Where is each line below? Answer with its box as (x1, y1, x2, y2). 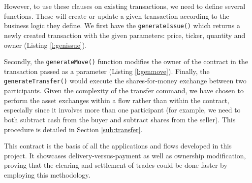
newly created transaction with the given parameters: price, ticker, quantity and (4, 30, 246, 40)
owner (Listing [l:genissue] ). (4, 39, 87, 50)
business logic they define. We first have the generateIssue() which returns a (4, 20, 241, 31)
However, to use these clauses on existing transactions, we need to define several (4, 1, 246, 11)
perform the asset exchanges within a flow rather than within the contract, (4, 95, 229, 105)
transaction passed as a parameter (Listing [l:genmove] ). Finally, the (4, 66, 210, 76)
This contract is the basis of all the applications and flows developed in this (4, 141, 232, 151)
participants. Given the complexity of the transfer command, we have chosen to (4, 85, 244, 96)
